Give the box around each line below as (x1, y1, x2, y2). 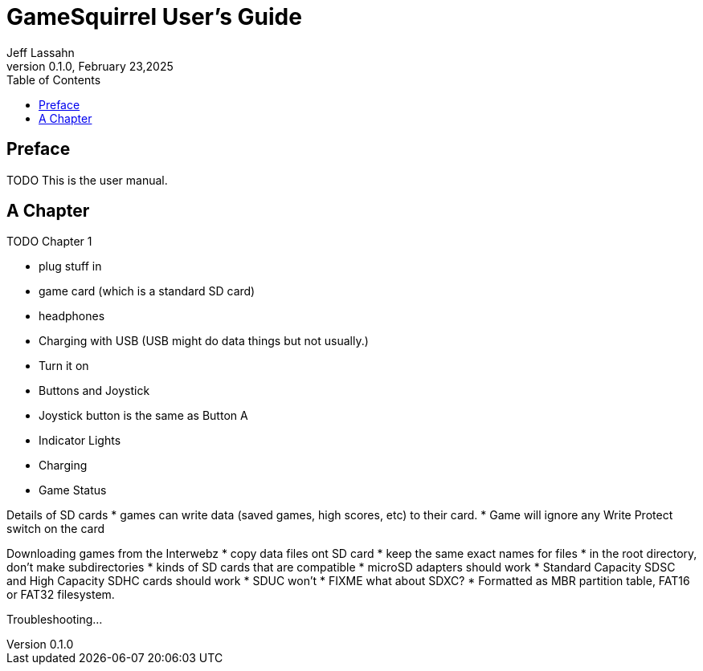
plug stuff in (39, 259, 102, 274)
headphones (39, 309, 105, 323)
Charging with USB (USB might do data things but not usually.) (39, 334, 369, 348)
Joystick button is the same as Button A (39, 409, 248, 423)
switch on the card (6, 522, 105, 536)
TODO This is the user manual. (6, 173, 168, 187)
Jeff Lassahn (6, 45, 75, 59)
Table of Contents (6, 72, 101, 87)
